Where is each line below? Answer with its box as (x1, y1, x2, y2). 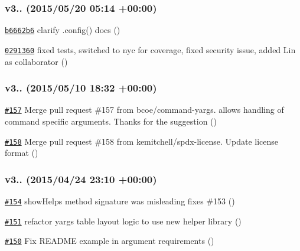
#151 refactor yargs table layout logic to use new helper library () (5, 214, 242, 227)
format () (5, 146, 38, 159)
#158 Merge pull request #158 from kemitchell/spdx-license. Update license (5, 135, 279, 147)
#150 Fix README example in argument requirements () (5, 234, 214, 247)
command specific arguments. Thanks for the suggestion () (5, 115, 217, 127)
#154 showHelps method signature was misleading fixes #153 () (5, 195, 235, 207)
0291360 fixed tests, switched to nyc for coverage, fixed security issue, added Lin (5, 43, 296, 56)
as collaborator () (5, 55, 68, 67)
